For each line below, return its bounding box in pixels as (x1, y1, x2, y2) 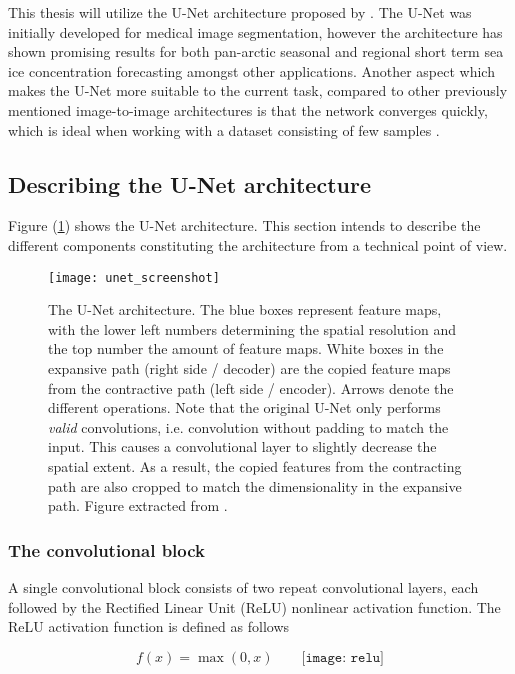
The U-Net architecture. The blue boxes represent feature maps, (48, 299, 442, 320)
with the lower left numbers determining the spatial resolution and (48, 318, 456, 339)
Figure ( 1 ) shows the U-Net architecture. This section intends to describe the (8, 215, 481, 236)
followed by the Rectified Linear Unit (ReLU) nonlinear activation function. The (8, 596, 501, 617)
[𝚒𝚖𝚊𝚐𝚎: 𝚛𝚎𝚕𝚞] (301, 650, 385, 665)
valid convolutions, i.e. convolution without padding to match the (48, 416, 449, 437)
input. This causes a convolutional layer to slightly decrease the (48, 436, 437, 457)
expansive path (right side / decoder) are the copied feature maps (48, 357, 451, 378)
